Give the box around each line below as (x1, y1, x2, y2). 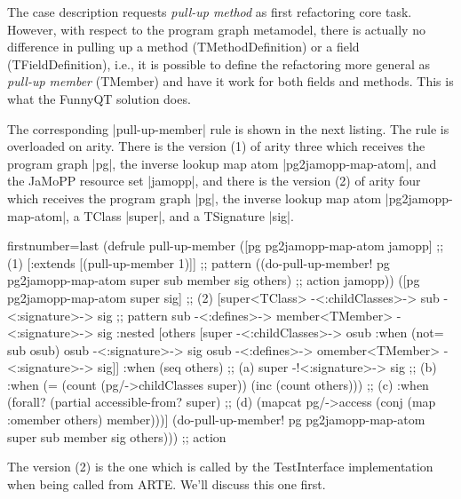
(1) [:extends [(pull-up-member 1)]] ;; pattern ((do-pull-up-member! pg (7, 253, 390, 272)
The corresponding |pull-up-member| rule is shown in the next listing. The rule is (7, 119, 449, 138)
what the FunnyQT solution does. (7, 89, 191, 107)
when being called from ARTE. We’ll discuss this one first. (7, 474, 326, 493)
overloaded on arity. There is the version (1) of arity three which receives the (7, 137, 425, 155)
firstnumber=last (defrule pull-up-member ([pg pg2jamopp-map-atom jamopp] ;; (7, 236, 444, 255)
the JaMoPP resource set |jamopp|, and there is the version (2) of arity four (7, 171, 421, 190)
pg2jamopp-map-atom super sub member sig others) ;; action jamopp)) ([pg (7, 271, 420, 289)
